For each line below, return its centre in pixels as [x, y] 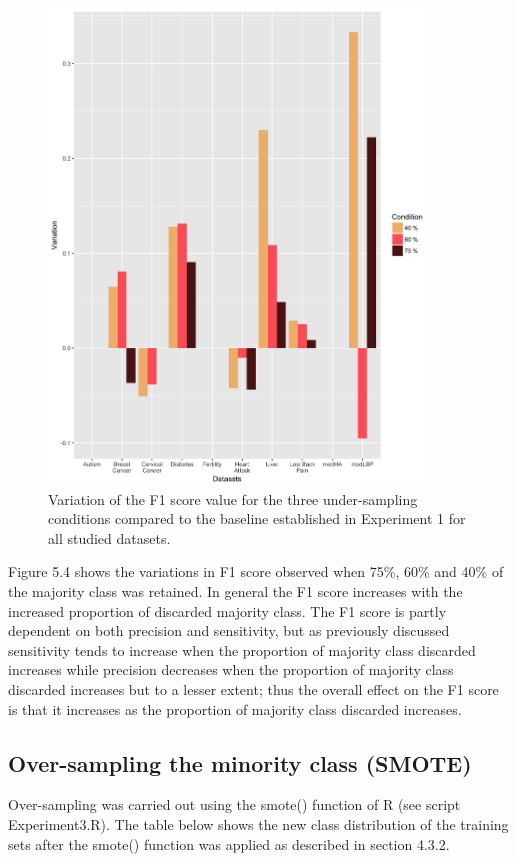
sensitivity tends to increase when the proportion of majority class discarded [242, 649]
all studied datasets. [109, 537]
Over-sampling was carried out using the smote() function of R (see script [234, 804]
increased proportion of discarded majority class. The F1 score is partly [227, 610]
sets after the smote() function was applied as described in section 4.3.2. [229, 843]
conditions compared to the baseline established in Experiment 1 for [257, 518]
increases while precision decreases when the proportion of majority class [231, 669]
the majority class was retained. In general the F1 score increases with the [235, 591]
